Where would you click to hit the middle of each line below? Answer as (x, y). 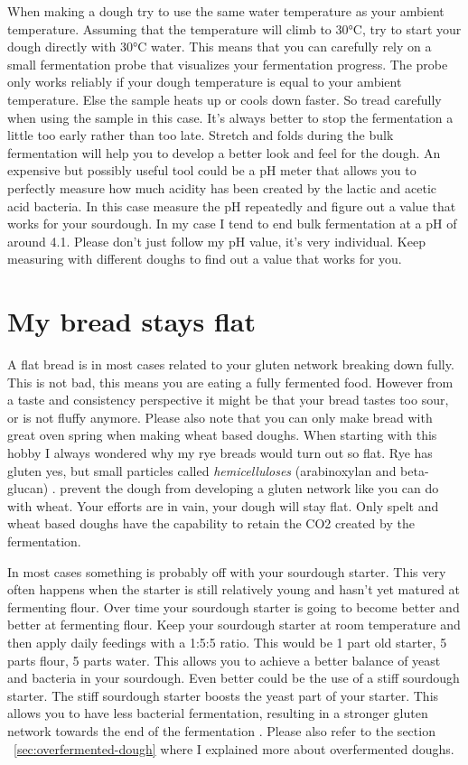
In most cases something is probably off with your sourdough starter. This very (227, 571)
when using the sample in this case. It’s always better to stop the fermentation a (230, 117)
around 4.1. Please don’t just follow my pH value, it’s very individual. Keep (216, 241)
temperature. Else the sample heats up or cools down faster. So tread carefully (225, 99)
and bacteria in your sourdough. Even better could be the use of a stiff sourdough (234, 678)
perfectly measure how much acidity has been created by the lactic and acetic (222, 187)
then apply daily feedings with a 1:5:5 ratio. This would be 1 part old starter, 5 (227, 642)
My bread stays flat (131, 321)
